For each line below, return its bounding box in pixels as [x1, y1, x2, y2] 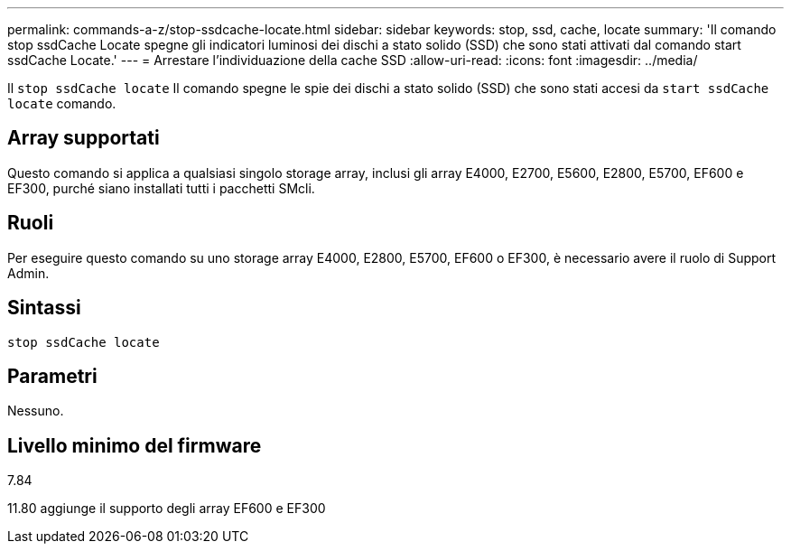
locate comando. [7, 96, 116, 111]
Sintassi [7, 296, 81, 320]
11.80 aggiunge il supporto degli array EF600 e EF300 [7, 500, 326, 517]
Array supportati [7, 126, 160, 150]
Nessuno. [7, 403, 64, 419]
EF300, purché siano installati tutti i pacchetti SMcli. [7, 180, 315, 196]
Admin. [7, 265, 50, 281]
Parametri [7, 364, 98, 388]
